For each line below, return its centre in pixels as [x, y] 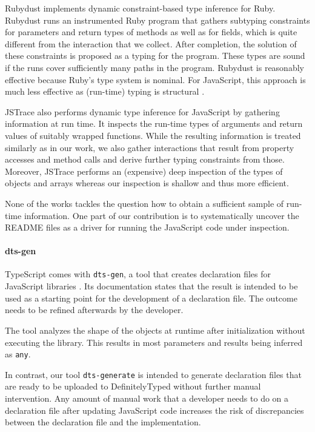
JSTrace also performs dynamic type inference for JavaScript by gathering [142, 111]
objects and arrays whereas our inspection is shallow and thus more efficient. [147, 183]
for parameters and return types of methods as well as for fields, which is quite [151, 32]
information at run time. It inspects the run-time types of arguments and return [154, 123]
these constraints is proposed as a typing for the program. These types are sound [155, 56]
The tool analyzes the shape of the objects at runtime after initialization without [155, 330]
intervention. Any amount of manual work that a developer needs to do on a [147, 398]
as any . [18, 354]
